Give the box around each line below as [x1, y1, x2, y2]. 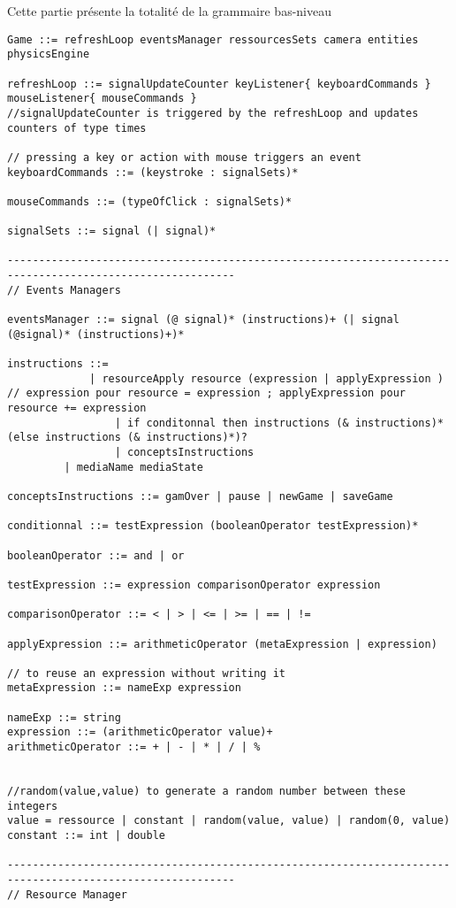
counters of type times [7, 121, 147, 135]
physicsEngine [7, 48, 90, 61]
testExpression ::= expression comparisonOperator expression [7, 578, 381, 591]
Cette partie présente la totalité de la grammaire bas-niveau [7, 2, 331, 19]
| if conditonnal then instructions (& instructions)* [114, 416, 444, 429]
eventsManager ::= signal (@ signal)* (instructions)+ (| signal [7, 313, 399, 327]
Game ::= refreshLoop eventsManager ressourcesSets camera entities [7, 33, 419, 46]
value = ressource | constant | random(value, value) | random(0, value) [7, 814, 451, 827]
